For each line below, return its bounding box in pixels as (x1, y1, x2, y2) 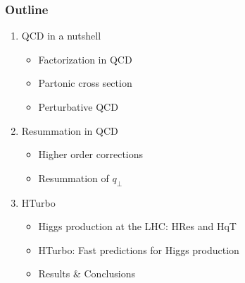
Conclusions (84, 266, 135, 281)
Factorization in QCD (38, 52, 132, 66)
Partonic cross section (38, 76, 132, 90)
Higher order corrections (38, 147, 144, 162)
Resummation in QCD (21, 123, 118, 138)
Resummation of (38, 170, 109, 185)
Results (38, 266, 70, 281)
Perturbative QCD (38, 100, 118, 114)
